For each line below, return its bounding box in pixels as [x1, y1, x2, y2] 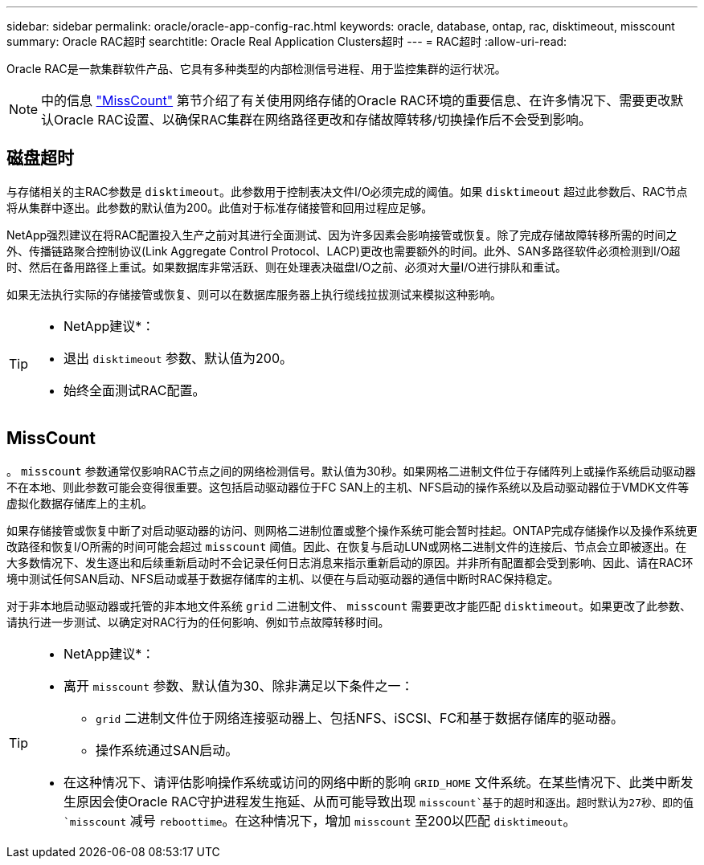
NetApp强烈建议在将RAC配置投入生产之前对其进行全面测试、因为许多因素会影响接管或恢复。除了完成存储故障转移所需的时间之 [6, 227, 677, 242]
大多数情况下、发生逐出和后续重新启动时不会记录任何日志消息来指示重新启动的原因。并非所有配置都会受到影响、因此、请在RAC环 [6, 555, 694, 569]
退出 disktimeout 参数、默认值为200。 [63, 349, 293, 366]
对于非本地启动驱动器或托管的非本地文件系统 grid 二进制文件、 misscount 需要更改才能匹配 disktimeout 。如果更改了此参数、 [6, 598, 691, 613]
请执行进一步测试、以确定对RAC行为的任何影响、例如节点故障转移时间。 [6, 614, 390, 629]
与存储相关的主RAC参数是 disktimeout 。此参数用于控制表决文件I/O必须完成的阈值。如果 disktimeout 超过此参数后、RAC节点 [6, 184, 688, 198]
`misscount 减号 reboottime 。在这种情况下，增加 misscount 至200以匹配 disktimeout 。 [63, 812, 576, 829]
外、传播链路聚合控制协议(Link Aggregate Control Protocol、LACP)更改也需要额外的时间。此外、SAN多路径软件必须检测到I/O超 [6, 243, 681, 258]
